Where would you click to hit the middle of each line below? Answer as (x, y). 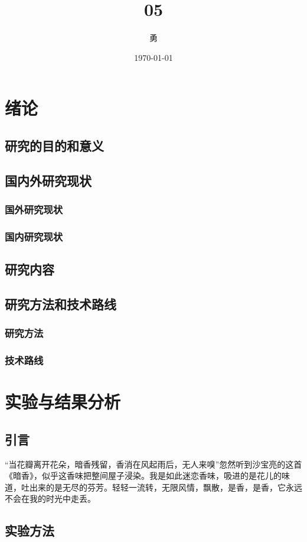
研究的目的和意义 (54, 145)
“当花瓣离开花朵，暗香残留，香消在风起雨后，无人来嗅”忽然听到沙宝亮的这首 (153, 464)
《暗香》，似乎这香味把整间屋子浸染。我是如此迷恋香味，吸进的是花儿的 (143, 476)
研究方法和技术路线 (61, 304)
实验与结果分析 (63, 402)
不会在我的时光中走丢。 (50, 499)
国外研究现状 (34, 209)
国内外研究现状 (48, 180)
